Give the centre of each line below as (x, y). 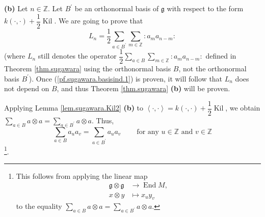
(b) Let (16, 8)
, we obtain (243, 108)
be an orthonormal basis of (117, 8)
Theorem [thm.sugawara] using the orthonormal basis (88, 69)
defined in (221, 56)
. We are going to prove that (99, 21)
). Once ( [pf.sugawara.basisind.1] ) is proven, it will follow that (126, 78)
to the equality (39, 206)
